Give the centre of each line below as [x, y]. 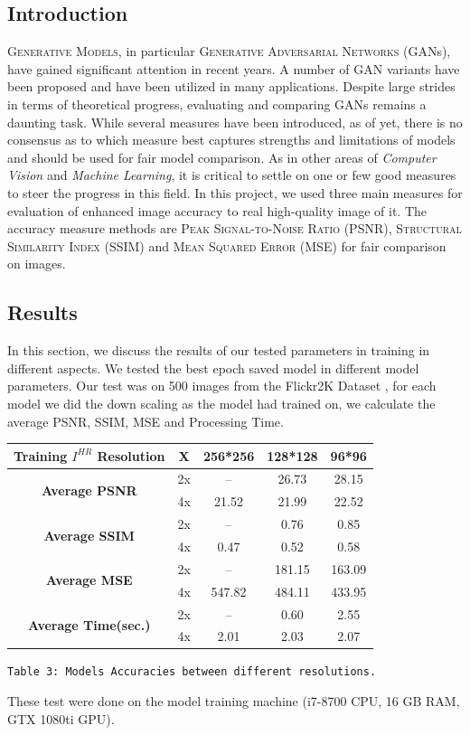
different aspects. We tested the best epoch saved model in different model [213, 367]
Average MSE [89, 580]
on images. [37, 264]
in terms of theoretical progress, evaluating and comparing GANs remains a [217, 104]
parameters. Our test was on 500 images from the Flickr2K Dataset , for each [222, 386]
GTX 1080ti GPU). [61, 718]
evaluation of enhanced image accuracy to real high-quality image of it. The [217, 210]
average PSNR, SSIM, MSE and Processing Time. [146, 421]
